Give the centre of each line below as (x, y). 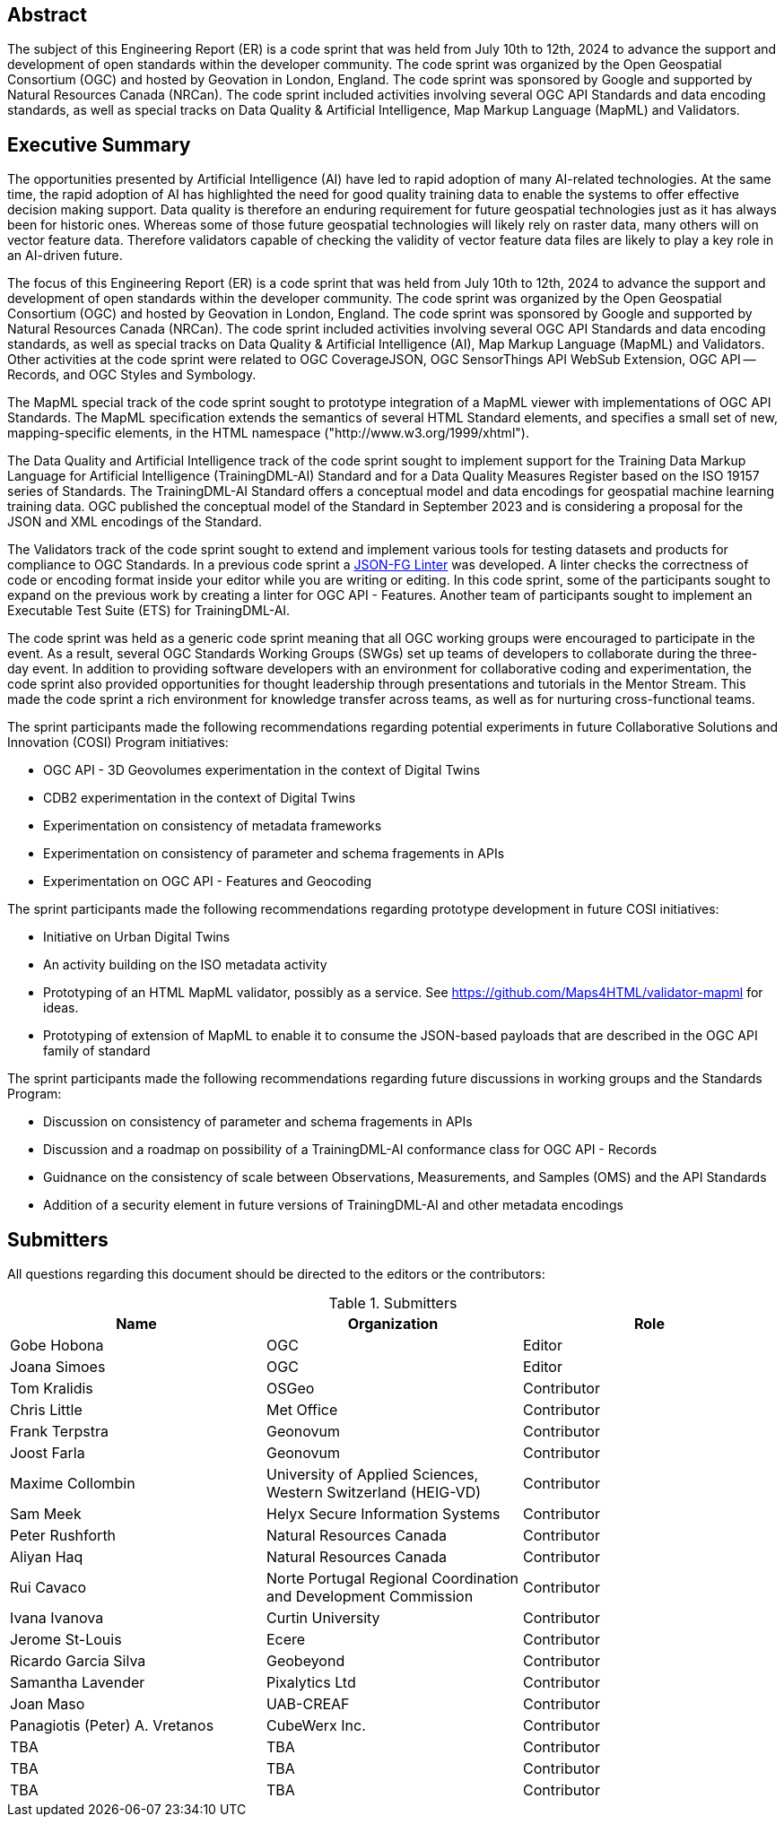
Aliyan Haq (47, 1557)
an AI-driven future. (65, 256)
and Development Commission (370, 1597)
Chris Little (46, 1410)
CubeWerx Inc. (316, 1726)
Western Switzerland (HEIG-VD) (374, 1493)
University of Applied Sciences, (372, 1475)
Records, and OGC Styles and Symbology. (132, 375)
